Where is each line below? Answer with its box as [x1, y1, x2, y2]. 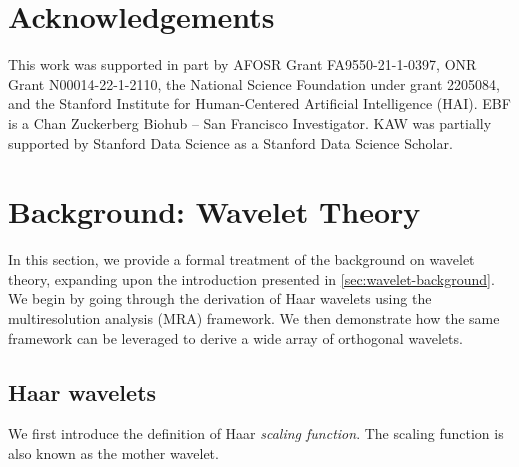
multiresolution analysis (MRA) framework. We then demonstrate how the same [8, 308, 500, 328]
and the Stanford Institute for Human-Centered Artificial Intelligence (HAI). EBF [8, 93, 511, 114]
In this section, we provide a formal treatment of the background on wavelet [8, 249, 475, 270]
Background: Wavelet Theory [8, 191, 421, 232]
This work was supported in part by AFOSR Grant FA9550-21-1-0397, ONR [8, 54, 477, 75]
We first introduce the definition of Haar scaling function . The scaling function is [8, 423, 504, 444]
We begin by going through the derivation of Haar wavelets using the [8, 288, 432, 309]
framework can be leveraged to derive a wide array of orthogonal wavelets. [8, 327, 463, 348]
